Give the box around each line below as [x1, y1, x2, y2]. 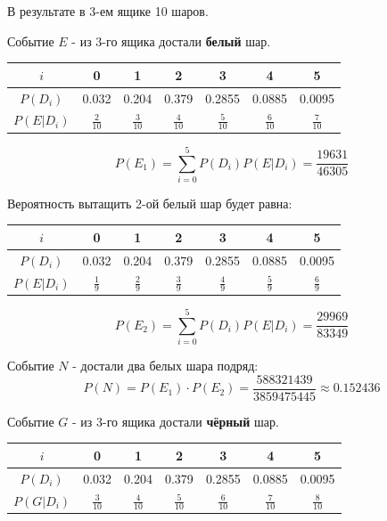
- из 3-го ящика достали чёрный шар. [72, 411, 279, 430]
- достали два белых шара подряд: [72, 356, 259, 375]
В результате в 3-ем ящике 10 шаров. [7, 2, 209, 20]
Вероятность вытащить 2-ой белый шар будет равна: [7, 193, 292, 212]
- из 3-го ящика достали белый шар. [71, 31, 271, 50]
